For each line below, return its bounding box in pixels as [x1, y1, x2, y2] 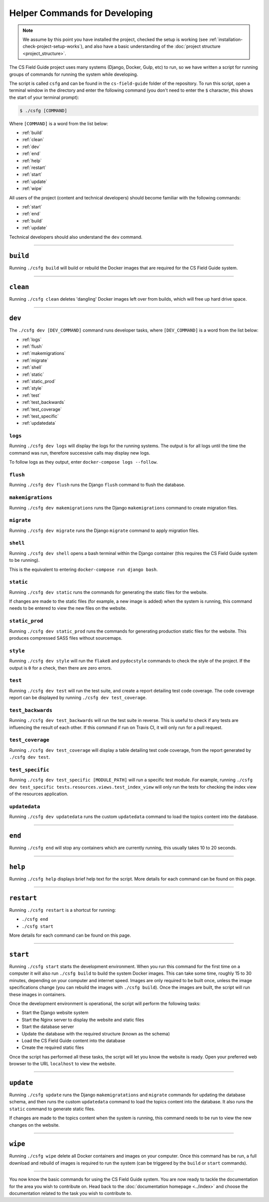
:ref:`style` [21, 385, 43, 391]
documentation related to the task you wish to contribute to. [9, 1191, 132, 1197]
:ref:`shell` [21, 364, 43, 370]
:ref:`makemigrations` [21, 350, 66, 356]
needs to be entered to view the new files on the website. [9, 605, 127, 611]
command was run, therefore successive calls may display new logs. [9, 450, 150, 456]
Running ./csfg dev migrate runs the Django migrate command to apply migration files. [9, 527, 199, 533]
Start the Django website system [21, 1010, 89, 1016]
